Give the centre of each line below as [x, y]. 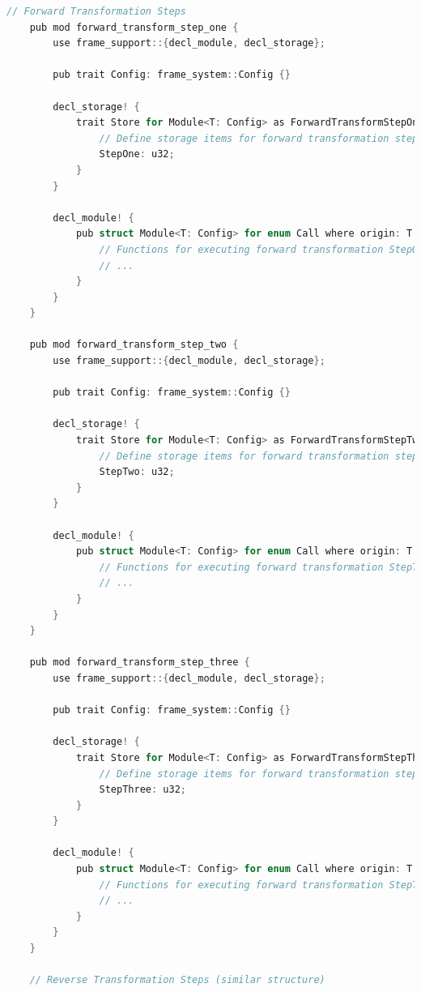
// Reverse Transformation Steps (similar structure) [177, 980]
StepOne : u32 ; [137, 154]
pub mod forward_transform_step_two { [134, 345]
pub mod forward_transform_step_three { [140, 663]
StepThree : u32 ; [142, 790]
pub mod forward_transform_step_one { [134, 27]
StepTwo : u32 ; [137, 472]
